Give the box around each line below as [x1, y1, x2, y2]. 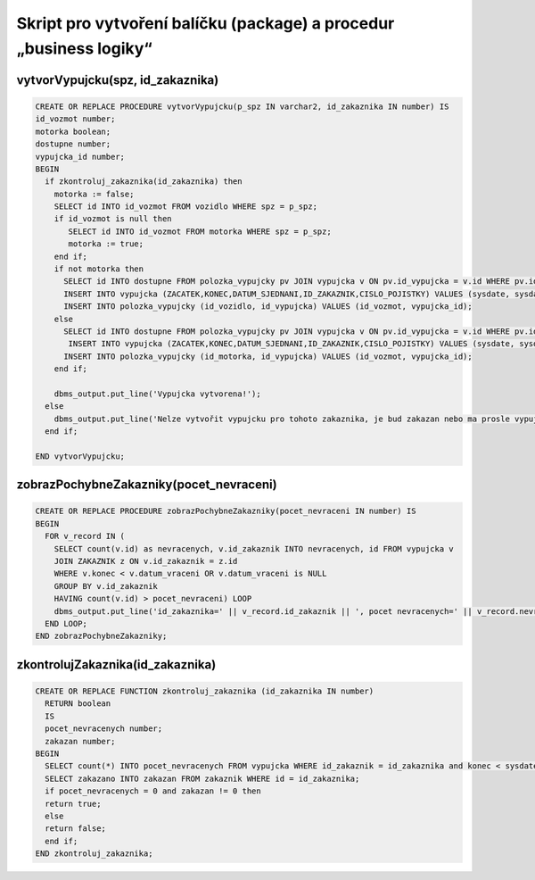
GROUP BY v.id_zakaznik [53, 581, 158, 591]
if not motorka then [53, 264, 144, 274]
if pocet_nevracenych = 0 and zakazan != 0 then [45, 786, 262, 796]
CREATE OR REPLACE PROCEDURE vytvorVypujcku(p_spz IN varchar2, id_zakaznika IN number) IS [35, 101, 449, 112]
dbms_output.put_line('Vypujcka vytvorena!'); [53, 388, 262, 399]
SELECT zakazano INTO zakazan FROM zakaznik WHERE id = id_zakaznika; [45, 773, 360, 784]
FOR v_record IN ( [45, 531, 125, 542]
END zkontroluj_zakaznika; [35, 849, 153, 859]
